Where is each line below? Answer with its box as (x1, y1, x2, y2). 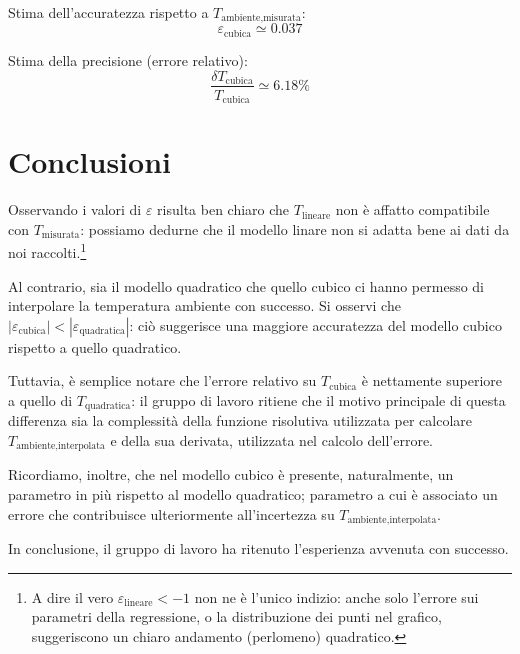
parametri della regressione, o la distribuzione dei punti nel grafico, (31, 606, 442, 627)
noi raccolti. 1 (8, 239, 87, 262)
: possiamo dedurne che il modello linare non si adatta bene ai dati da (80, 218, 510, 239)
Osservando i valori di (8, 199, 142, 220)
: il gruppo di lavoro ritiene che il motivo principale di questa (131, 389, 506, 410)
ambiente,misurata (221, 13, 301, 24)
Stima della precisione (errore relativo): (8, 49, 248, 70)
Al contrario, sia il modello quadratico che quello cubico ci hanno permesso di (8, 275, 484, 296)
